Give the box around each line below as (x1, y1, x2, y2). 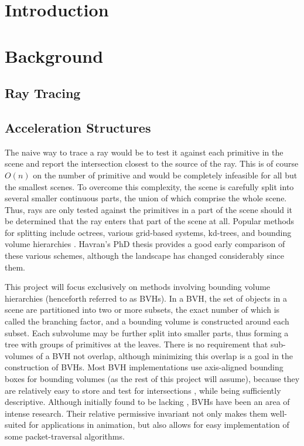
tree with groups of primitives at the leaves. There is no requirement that (5, 338, 268, 350)
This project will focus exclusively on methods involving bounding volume (5, 281, 271, 293)
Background (5, 43, 104, 67)
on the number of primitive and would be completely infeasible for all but (33, 168, 298, 181)
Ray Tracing (5, 84, 81, 102)
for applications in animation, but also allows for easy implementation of (29, 418, 289, 431)
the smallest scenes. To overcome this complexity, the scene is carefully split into (5, 180, 294, 192)
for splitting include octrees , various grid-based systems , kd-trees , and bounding (5, 226, 292, 238)
